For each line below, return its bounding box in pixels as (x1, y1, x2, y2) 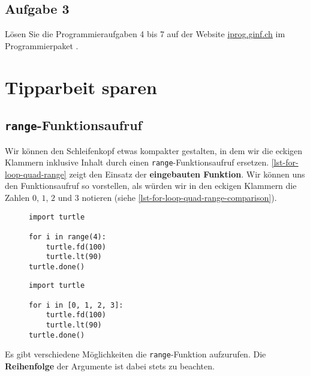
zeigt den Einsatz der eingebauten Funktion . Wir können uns (69, 167, 305, 180)
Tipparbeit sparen (5, 74, 157, 99)
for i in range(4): (29, 232, 106, 241)
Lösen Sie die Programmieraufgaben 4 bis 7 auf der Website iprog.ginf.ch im (5, 28, 285, 40)
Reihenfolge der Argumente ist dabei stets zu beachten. (5, 360, 215, 372)
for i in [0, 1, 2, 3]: (29, 300, 124, 309)
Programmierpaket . (5, 39, 79, 52)
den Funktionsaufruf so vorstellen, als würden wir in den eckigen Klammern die (5, 179, 297, 192)
